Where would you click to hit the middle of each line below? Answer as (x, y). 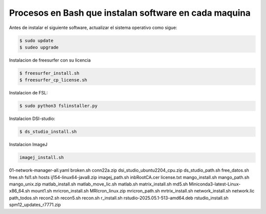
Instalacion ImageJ (28, 145)
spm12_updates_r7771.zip (35, 205)
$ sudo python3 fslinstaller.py (59, 106)
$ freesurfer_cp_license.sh (53, 80)
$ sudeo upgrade (39, 47)
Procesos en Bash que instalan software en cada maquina (130, 13)
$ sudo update (36, 40)
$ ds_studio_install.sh (48, 132)
